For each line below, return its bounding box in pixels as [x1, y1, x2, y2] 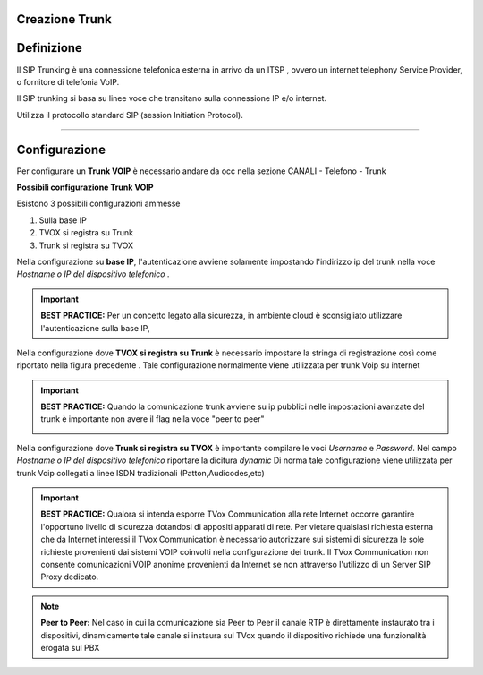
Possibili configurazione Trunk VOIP [16, 182, 154, 192]
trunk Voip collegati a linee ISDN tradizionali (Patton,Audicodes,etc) [16, 467, 266, 478]
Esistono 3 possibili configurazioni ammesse [16, 198, 181, 209]
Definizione [16, 40, 82, 56]
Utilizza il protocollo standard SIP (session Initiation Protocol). [16, 109, 243, 120]
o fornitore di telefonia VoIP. [16, 76, 120, 87]
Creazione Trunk [16, 12, 112, 27]
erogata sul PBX [40, 642, 100, 653]
